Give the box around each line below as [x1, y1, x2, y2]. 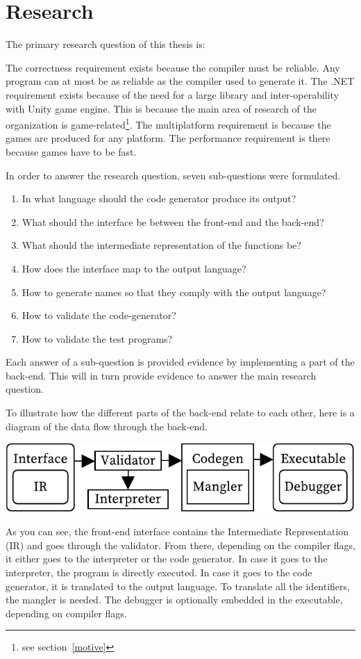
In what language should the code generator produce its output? [22, 191, 296, 206]
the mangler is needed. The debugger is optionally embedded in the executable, [6, 592, 343, 607]
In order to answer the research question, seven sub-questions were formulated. [6, 168, 341, 182]
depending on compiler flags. [6, 605, 127, 620]
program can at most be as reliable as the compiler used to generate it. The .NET [6, 74, 355, 88]
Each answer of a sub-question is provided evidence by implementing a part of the [6, 355, 355, 369]
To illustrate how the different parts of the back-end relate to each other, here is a [6, 405, 355, 420]
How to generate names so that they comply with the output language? [22, 284, 326, 299]
